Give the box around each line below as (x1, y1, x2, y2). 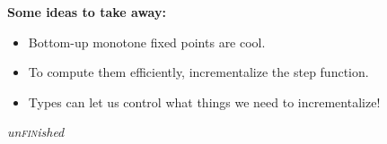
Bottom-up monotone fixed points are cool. (28, 32, 266, 51)
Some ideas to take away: (7, 3, 166, 21)
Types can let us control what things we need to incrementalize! (28, 92, 381, 111)
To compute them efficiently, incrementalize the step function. (28, 63, 369, 81)
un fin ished (7, 123, 65, 141)
